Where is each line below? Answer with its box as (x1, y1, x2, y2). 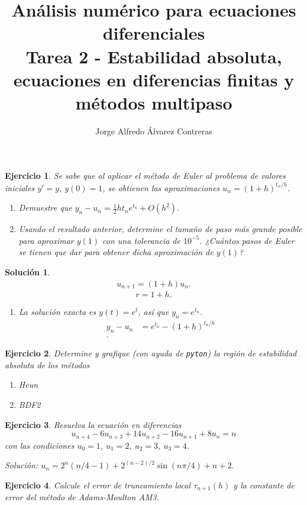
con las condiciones (5, 439, 75, 451)
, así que (138, 305, 169, 318)
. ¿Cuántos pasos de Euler (199, 234, 295, 246)
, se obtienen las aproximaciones (102, 181, 220, 194)
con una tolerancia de (102, 234, 180, 246)
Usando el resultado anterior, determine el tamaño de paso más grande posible (18, 223, 302, 235)
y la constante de (233, 478, 295, 491)
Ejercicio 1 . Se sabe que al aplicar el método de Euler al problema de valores (5, 169, 286, 182)
